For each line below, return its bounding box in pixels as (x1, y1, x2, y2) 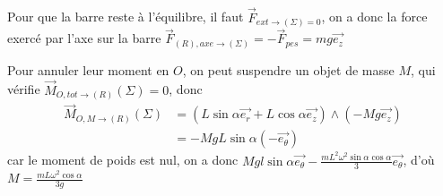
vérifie (7, 80, 40, 98)
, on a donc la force (321, 7, 428, 26)
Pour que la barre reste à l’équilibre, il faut (7, 7, 244, 26)
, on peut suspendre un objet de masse (182, 60, 395, 79)
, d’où (403, 150, 435, 169)
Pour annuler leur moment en (7, 60, 169, 79)
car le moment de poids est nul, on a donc (7, 150, 239, 169)
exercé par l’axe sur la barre (7, 29, 161, 47)
